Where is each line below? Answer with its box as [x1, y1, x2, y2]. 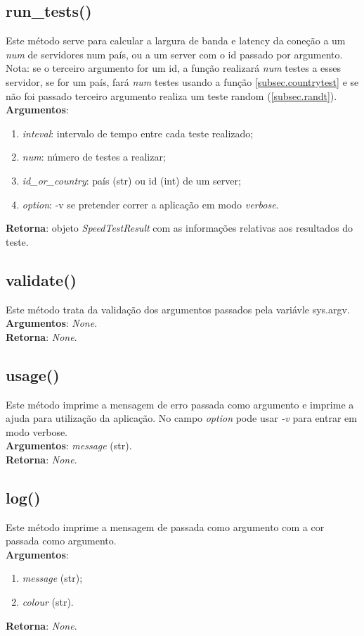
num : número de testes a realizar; [22, 149, 166, 164]
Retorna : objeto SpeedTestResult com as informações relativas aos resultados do [6, 220, 353, 235]
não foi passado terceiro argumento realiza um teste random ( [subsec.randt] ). [6, 88, 337, 103]
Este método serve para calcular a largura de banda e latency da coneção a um [6, 33, 346, 48]
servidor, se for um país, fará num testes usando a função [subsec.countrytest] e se [6, 74, 359, 89]
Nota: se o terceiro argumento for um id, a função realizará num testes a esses [6, 61, 342, 75]
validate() [6, 268, 77, 290]
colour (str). [22, 594, 74, 609]
